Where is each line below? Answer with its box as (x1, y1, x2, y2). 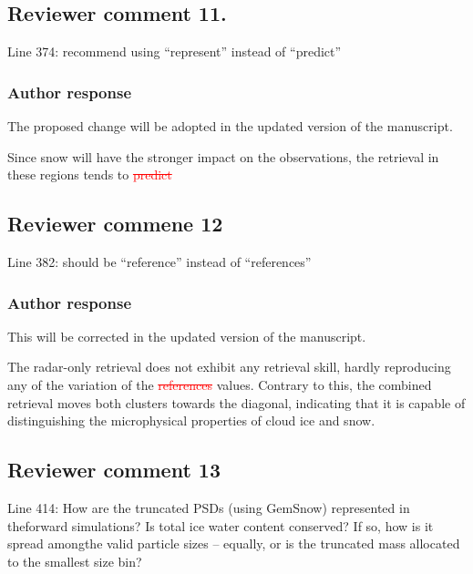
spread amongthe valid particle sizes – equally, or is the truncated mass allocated (7, 534, 460, 553)
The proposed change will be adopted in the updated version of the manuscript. (7, 117, 453, 136)
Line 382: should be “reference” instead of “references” (7, 252, 312, 271)
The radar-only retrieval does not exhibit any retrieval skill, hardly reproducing (7, 357, 451, 376)
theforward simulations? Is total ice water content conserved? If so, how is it (7, 516, 434, 535)
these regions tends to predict (7, 165, 172, 184)
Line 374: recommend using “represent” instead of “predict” (7, 42, 342, 61)
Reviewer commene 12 (7, 210, 223, 238)
